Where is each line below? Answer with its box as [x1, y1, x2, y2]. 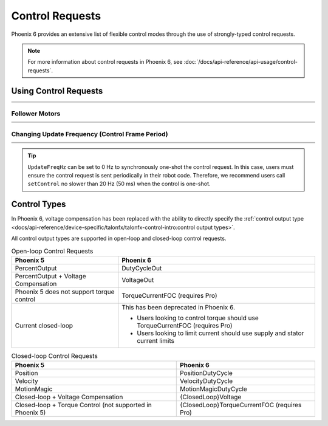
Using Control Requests [11, 86, 103, 96]
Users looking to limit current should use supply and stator [137, 329, 304, 337]
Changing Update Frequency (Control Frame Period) [11, 129, 168, 138]
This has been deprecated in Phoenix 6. [121, 303, 236, 311]
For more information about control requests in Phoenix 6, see [27, 58, 183, 66]
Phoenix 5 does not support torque [15, 287, 115, 296]
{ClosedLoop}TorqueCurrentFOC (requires [179, 401, 302, 410]
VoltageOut [121, 275, 154, 284]
